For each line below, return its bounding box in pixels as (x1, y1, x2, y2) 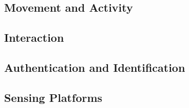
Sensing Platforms (4, 89, 103, 105)
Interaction (4, 30, 64, 45)
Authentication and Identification (4, 59, 185, 75)
